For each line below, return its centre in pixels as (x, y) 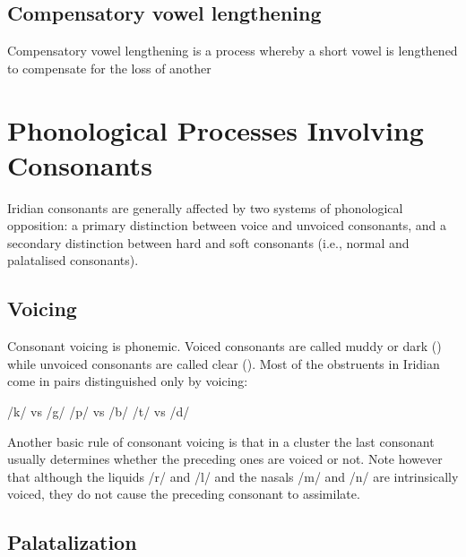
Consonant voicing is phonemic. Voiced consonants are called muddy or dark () (224, 346)
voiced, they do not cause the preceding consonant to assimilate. (184, 494)
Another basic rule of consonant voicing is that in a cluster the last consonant (221, 441)
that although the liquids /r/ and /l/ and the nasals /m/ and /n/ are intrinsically (233, 476)
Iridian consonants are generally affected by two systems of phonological (205, 207)
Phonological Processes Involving (216, 129)
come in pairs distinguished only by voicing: (128, 381)
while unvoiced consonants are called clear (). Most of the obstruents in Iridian (224, 363)
